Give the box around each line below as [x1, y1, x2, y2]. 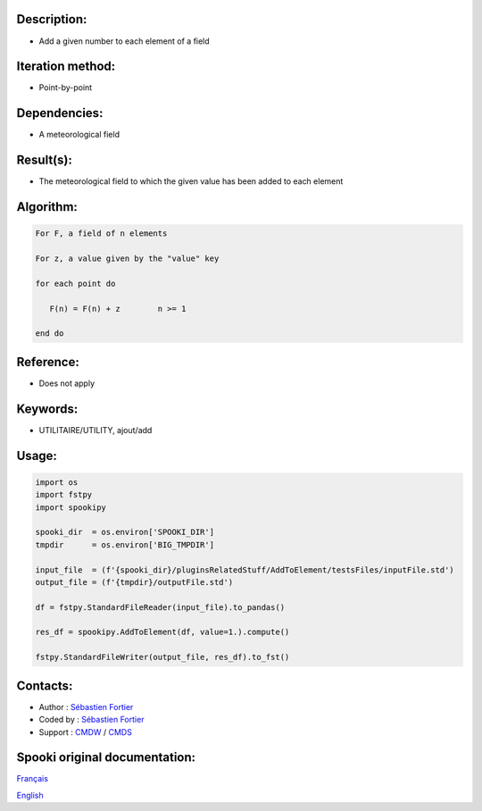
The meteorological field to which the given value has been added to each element [38, 176, 344, 187]
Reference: [16, 354, 79, 370]
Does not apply [38, 378, 96, 389]
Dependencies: [16, 105, 104, 121]
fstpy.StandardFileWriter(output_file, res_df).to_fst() [35, 652, 290, 663]
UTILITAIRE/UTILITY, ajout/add [38, 424, 153, 435]
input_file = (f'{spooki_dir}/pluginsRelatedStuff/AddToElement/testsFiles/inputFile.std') [35, 564, 454, 575]
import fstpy [35, 489, 93, 500]
